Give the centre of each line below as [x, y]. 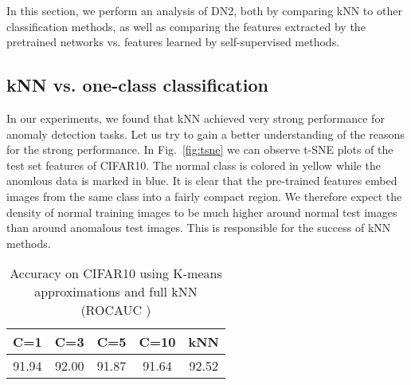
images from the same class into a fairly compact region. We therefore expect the [204, 196]
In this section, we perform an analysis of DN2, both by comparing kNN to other [204, 10]
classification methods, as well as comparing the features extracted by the [186, 26]
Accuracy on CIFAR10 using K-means [116, 273]
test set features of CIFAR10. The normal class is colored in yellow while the [194, 165]
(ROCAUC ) [116, 310]
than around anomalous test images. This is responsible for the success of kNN [199, 228]
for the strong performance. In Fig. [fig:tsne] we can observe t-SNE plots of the [200, 149]
